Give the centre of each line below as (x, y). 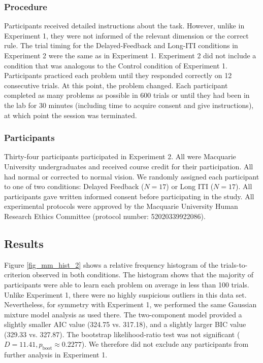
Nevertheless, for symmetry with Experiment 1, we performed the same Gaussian (130, 304)
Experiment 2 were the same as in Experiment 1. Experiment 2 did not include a (130, 55)
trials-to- (234, 264)
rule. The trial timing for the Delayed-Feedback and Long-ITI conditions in (121, 45)
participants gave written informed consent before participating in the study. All (129, 196)
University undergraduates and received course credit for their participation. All (129, 166)
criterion (17, 275)
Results (24, 243)
